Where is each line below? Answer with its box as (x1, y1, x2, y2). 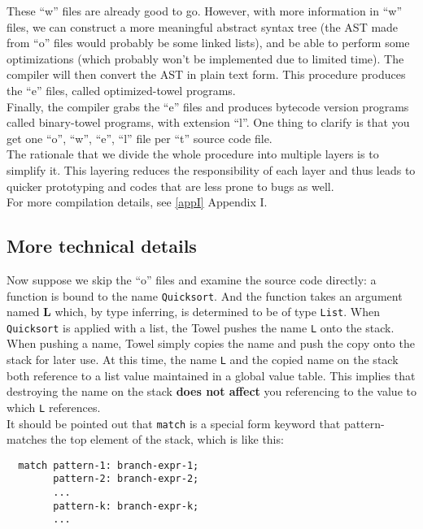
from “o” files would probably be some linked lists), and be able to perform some (7, 34, 410, 51)
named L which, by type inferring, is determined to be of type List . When (7, 303, 380, 320)
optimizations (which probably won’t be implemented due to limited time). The (7, 50, 404, 67)
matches (7, 431, 47, 448)
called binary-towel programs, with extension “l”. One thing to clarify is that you (7, 114, 410, 131)
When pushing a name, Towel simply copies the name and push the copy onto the (7, 335, 415, 352)
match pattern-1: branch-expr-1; (18, 459, 199, 471)
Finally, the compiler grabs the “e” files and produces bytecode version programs (7, 98, 409, 115)
